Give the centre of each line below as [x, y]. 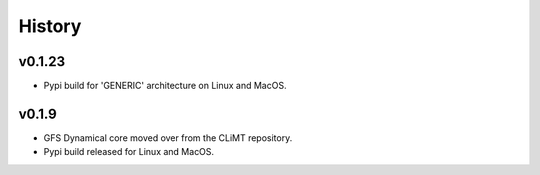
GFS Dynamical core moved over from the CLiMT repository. [168, 137]
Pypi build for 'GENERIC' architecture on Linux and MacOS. [165, 86]
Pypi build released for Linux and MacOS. [129, 152]
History [50, 26]
